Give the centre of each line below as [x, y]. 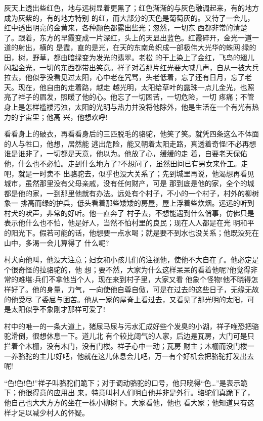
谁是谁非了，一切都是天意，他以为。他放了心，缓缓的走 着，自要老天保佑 [126, 153]
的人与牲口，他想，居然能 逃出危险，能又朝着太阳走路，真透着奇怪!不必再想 [130, 143]
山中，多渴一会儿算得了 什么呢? [57, 242]
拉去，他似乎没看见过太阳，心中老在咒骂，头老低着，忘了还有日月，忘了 [124, 77]
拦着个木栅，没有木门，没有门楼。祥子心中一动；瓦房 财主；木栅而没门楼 [126, 346]
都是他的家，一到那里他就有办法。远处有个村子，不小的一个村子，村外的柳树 [131, 193]
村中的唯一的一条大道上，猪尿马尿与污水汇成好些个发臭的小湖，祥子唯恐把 [128, 326]
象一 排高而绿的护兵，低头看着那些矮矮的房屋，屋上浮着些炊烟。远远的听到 [129, 203]
